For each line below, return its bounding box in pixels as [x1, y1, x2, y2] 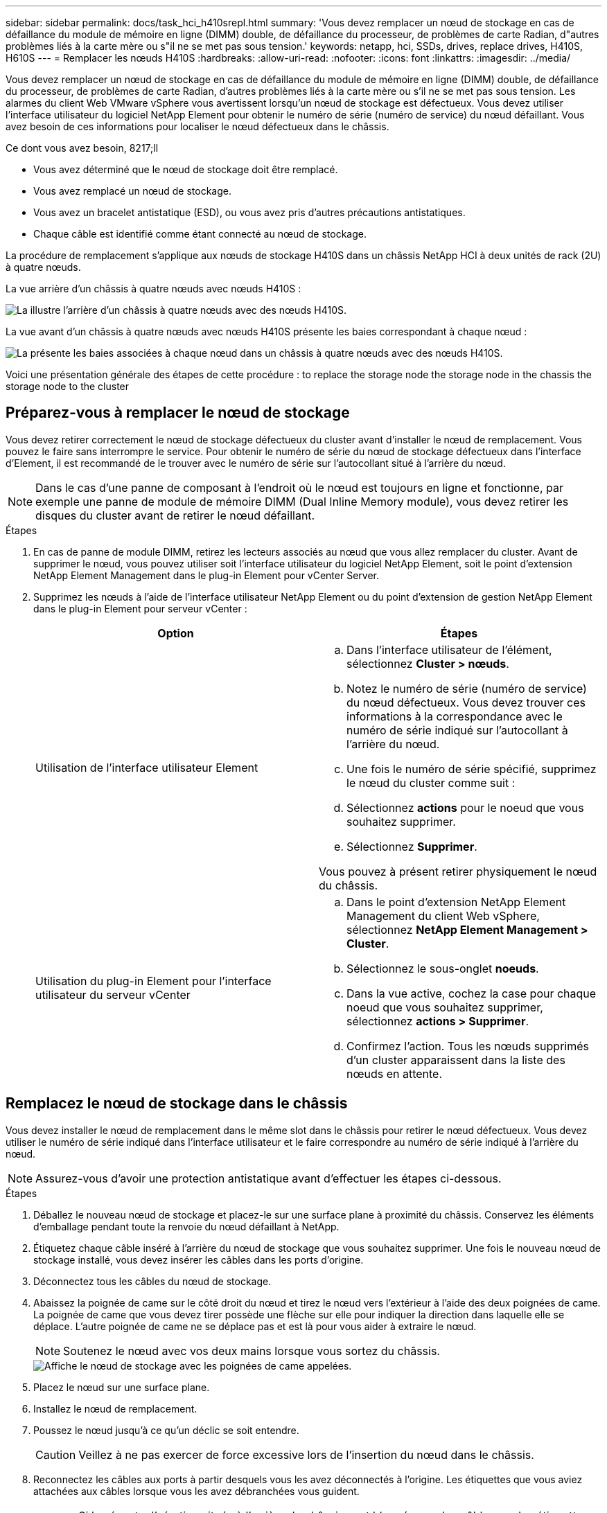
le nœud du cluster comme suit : [346, 775, 516, 790]
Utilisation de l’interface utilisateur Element [35, 760, 258, 775]
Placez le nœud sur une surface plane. [33, 1381, 210, 1393]
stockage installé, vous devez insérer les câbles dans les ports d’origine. [33, 1253, 364, 1266]
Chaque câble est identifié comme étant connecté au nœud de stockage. [33, 228, 367, 240]
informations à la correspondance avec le [346, 709, 563, 723]
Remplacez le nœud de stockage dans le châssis [6, 1095, 348, 1113]
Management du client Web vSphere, [346, 908, 540, 923]
